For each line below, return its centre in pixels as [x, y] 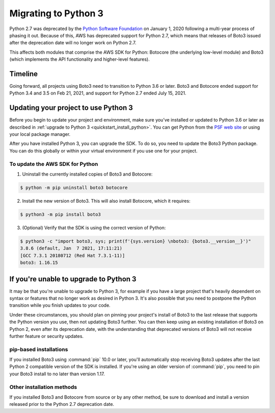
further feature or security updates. [47, 336]
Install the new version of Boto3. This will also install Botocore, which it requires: [106, 201]
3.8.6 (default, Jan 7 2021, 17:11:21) [71, 248]
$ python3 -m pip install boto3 [61, 214]
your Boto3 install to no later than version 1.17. [57, 374]
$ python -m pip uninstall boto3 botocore [74, 188]
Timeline [24, 74]
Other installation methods [43, 387]
